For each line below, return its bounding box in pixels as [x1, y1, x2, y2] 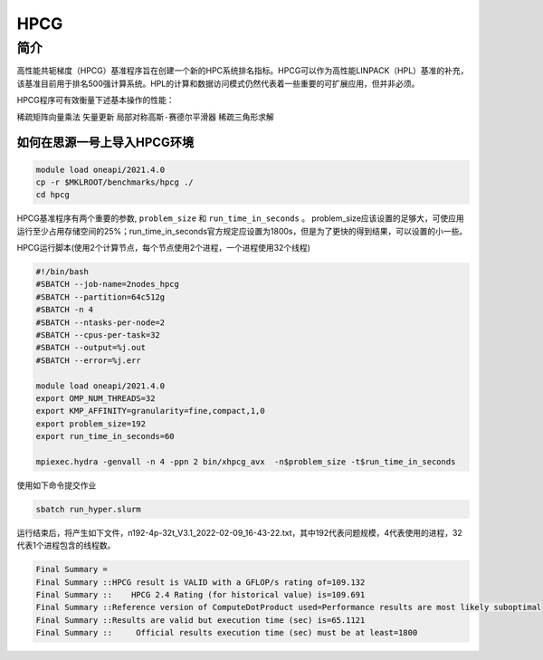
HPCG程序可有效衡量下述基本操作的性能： [16, 95, 176, 106]
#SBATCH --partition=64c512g [35, 292, 166, 302]
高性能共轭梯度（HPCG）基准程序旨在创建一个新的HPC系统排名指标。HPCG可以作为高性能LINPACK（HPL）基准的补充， [16, 65, 469, 76]
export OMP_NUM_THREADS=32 [35, 394, 156, 403]
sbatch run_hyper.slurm [35, 503, 142, 514]
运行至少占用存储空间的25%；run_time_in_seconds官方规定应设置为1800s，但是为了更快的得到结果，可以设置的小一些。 [16, 225, 468, 236]
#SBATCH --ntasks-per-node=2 [35, 317, 166, 328]
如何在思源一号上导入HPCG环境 [16, 135, 195, 150]
